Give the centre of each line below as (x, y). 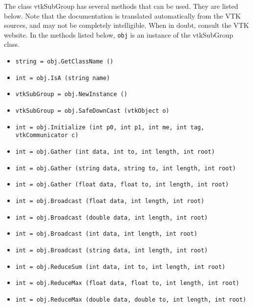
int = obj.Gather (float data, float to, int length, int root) (122, 185)
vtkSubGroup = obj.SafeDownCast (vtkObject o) (92, 111)
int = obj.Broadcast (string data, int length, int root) (112, 250)
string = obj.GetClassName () (64, 62)
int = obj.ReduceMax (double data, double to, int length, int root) (131, 299)
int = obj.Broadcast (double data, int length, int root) (112, 217)
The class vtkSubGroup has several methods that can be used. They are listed (121, 6)
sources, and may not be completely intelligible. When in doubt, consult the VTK (126, 25)
